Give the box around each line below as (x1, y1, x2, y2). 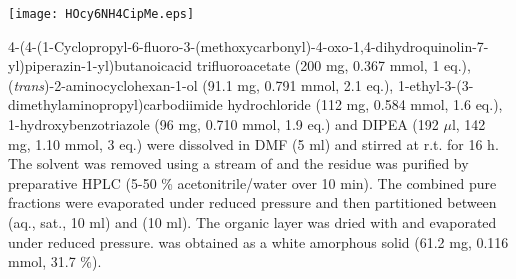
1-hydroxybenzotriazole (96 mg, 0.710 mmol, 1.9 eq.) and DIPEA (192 (8, 114, 439, 135)
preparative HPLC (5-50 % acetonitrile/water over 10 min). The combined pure (8, 172, 497, 193)
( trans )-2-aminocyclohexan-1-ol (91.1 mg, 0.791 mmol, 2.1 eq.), (8, 74, 394, 95)
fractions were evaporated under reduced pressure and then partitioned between (8, 192, 497, 213)
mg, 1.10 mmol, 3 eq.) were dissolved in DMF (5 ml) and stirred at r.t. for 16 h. (8, 133, 499, 154)
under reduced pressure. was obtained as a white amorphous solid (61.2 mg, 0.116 (8, 231, 509, 252)
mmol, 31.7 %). (8, 251, 102, 272)
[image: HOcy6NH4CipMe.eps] (8, 7, 195, 21)
